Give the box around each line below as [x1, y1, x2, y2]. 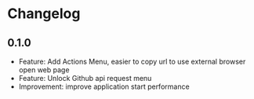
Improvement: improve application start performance [18, 82, 190, 91]
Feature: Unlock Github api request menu [18, 74, 152, 82]
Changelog [7, 5, 81, 23]
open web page [18, 65, 70, 75]
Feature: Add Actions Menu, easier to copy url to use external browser [18, 57, 246, 66]
